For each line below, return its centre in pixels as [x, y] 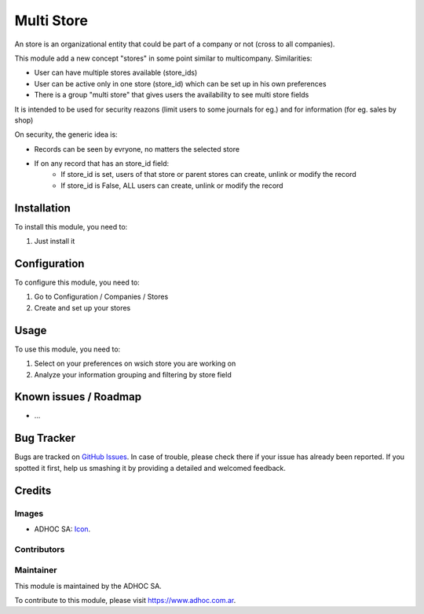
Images [29, 513]
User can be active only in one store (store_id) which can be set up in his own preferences [180, 83]
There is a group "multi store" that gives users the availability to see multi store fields [172, 95]
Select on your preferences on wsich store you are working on [135, 364]
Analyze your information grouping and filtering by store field [133, 374]
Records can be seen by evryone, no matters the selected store [137, 149]
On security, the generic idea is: [66, 134]
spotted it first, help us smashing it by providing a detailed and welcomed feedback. [150, 468]
